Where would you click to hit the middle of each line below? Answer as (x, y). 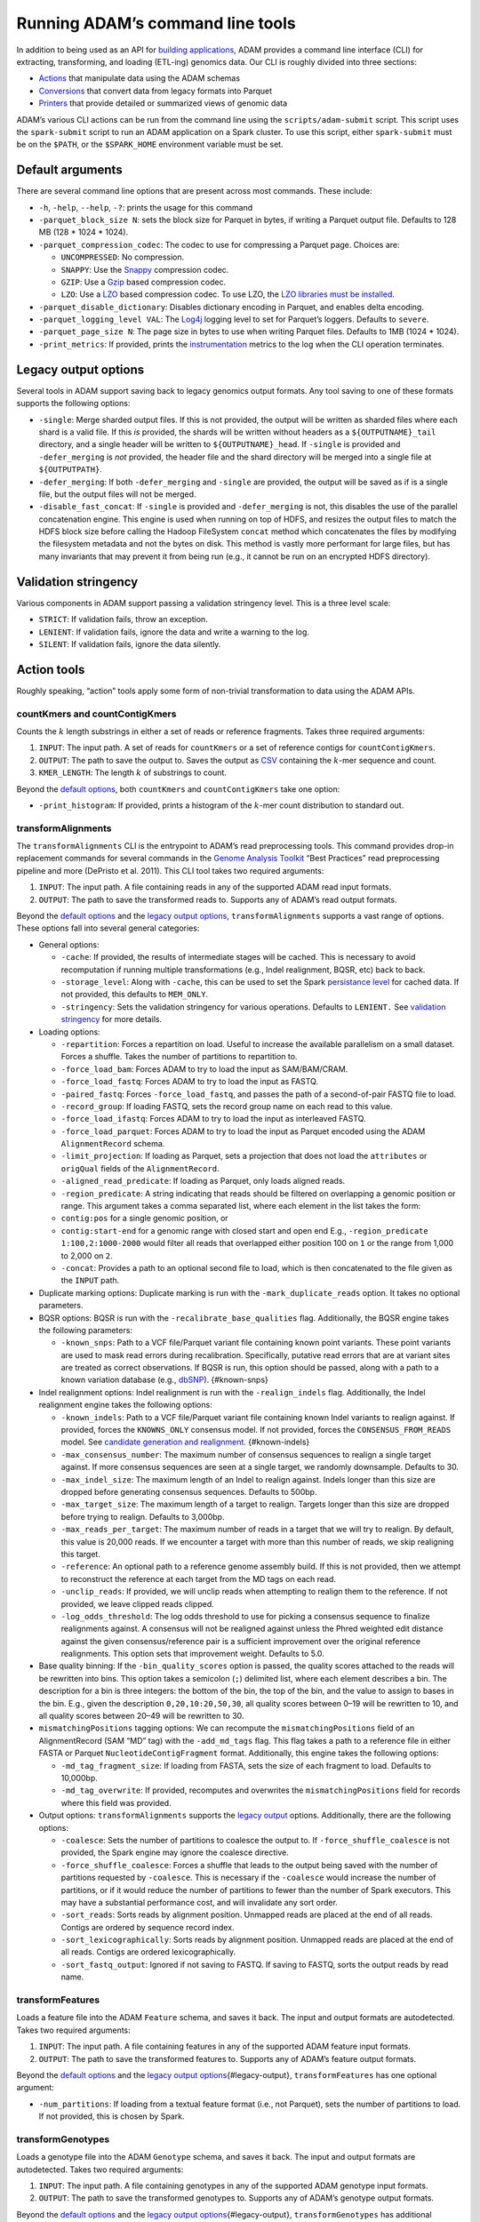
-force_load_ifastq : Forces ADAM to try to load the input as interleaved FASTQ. (213, 1119)
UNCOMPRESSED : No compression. (123, 257)
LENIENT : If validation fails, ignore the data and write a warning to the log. (174, 632)
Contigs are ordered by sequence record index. (148, 1927)
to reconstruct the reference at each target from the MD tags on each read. (199, 1579)
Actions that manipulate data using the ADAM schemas (139, 78)
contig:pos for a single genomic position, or (144, 1219)
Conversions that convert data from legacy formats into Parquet (156, 91)
